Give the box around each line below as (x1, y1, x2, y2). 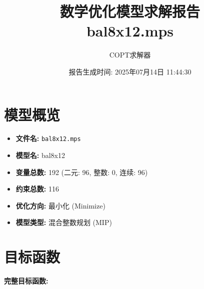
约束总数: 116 (15, 183, 59, 194)
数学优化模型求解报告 (59, 1, 200, 21)
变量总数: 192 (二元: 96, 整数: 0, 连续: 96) (15, 166, 148, 177)
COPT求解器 (109, 49, 151, 60)
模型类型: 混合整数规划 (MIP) (15, 217, 112, 227)
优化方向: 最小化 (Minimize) (15, 200, 105, 210)
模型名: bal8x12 (15, 150, 65, 160)
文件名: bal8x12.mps (15, 133, 81, 143)
